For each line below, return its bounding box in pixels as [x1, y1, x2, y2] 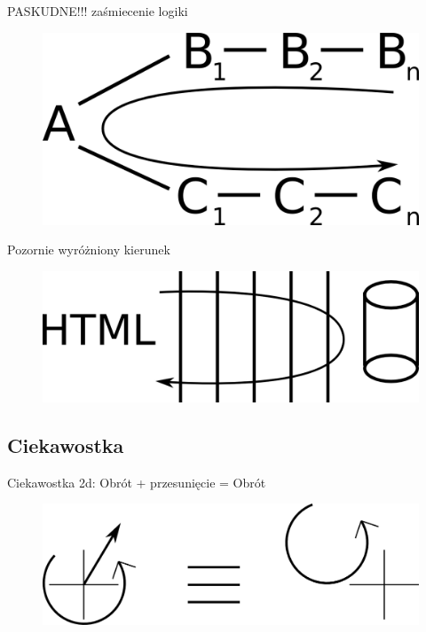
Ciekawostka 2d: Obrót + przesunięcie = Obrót [7, 472, 266, 491]
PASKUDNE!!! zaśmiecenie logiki [7, 2, 188, 20]
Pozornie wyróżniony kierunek [7, 240, 170, 259]
